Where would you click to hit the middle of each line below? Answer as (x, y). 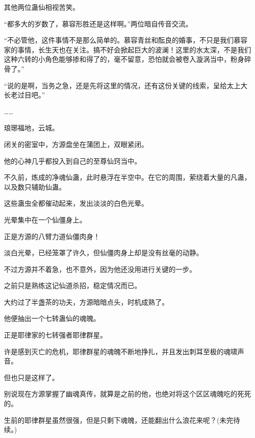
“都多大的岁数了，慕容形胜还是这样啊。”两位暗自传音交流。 (98, 23)
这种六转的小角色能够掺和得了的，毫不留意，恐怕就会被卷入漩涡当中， (117, 59)
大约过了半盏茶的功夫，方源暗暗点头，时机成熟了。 (86, 302)
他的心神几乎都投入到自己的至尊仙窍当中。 (73, 160)
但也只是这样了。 (31, 377)
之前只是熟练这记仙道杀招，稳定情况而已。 (73, 285)
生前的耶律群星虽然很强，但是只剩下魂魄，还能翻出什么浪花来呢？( (112, 420)
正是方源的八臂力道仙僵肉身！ (52, 236)
